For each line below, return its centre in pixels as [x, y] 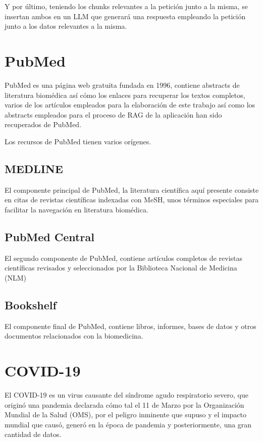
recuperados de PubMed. [43, 124]
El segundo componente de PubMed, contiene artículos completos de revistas [124, 258]
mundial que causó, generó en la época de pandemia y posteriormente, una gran [128, 424]
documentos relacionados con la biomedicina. [74, 336]
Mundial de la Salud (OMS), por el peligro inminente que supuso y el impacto [126, 415]
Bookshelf [31, 305]
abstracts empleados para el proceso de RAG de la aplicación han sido [113, 114]
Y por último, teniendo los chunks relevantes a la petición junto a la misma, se [126, 6]
